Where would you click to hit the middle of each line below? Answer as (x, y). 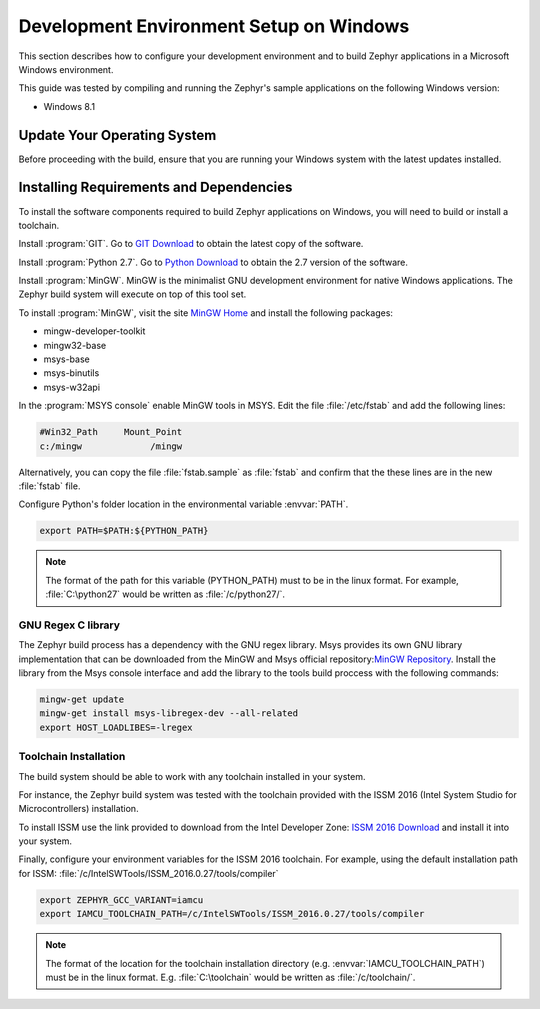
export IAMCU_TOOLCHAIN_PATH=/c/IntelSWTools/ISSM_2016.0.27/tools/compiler (232, 914)
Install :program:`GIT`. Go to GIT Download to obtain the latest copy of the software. (191, 244)
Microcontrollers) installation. (78, 809)
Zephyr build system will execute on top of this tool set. (132, 294)
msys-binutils (71, 373)
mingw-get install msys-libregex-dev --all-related (169, 713)
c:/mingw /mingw (111, 446)
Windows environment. (66, 69)
